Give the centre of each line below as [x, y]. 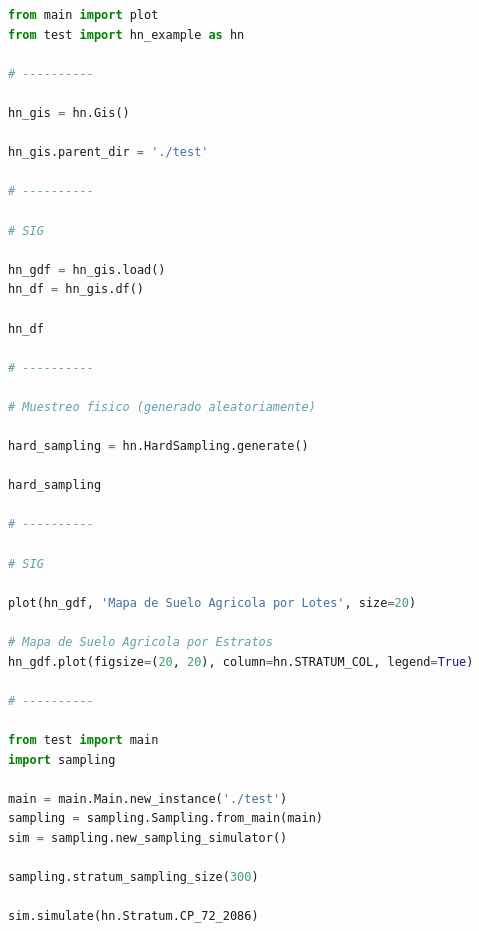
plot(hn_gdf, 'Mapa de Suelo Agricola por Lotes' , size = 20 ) [212, 602]
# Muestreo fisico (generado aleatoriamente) [162, 406]
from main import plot [83, 15]
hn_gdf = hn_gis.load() [87, 269]
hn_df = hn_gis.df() [76, 289]
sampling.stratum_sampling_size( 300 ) [133, 877]
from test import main [83, 739]
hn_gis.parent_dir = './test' [108, 152]
